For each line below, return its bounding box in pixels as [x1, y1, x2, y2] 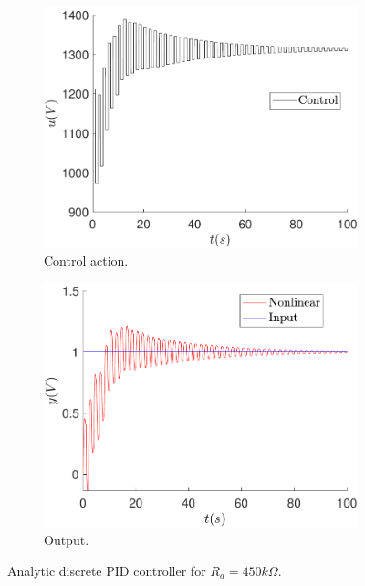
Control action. [44, 251, 129, 270]
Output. [44, 530, 89, 549]
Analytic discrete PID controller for [7, 560, 206, 580]
